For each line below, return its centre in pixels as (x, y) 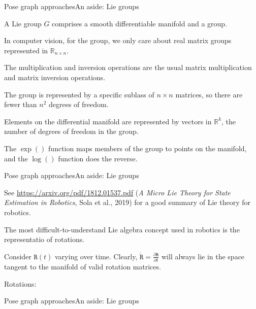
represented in (26, 50)
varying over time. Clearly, (96, 256)
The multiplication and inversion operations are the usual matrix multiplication (128, 67)
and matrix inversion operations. (55, 77)
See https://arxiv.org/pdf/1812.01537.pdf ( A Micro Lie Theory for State (117, 192)
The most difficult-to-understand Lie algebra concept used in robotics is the (122, 229)
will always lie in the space (203, 256)
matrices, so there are (209, 94)
